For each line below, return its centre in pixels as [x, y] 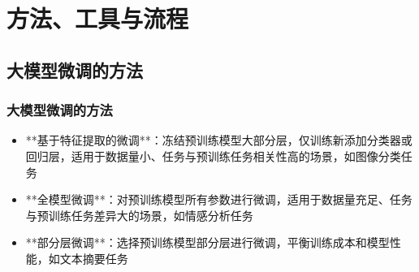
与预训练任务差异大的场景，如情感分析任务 [139, 215]
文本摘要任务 [94, 258]
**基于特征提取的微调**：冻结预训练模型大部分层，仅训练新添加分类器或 [219, 140]
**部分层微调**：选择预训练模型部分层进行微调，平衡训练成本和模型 [207, 242]
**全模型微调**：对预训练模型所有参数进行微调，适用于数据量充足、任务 [219, 199]
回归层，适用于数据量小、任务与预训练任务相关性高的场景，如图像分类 [213, 155]
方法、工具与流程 [98, 18]
